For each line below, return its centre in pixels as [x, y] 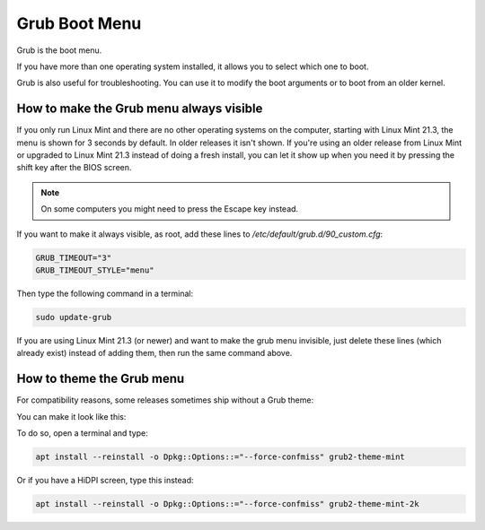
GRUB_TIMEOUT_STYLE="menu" [95, 270]
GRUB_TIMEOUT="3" [74, 257]
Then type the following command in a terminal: [105, 293]
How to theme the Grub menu [101, 379]
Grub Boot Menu [79, 23]
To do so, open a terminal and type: [82, 433]
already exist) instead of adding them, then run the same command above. [154, 353]
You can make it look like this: [71, 416]
